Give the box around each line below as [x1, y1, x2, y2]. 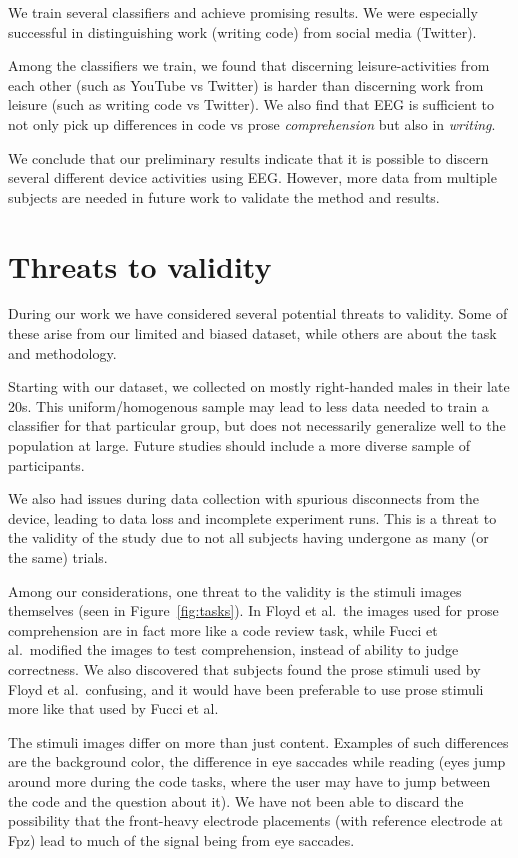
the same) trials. [8, 547, 108, 567]
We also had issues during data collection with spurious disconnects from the [8, 488, 479, 509]
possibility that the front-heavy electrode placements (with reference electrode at [8, 810, 504, 831]
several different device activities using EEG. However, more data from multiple [8, 167, 497, 188]
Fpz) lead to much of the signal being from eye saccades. [8, 829, 355, 850]
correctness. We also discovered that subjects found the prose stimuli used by [8, 658, 481, 679]
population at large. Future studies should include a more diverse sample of [8, 435, 470, 456]
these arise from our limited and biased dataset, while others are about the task [8, 323, 497, 344]
